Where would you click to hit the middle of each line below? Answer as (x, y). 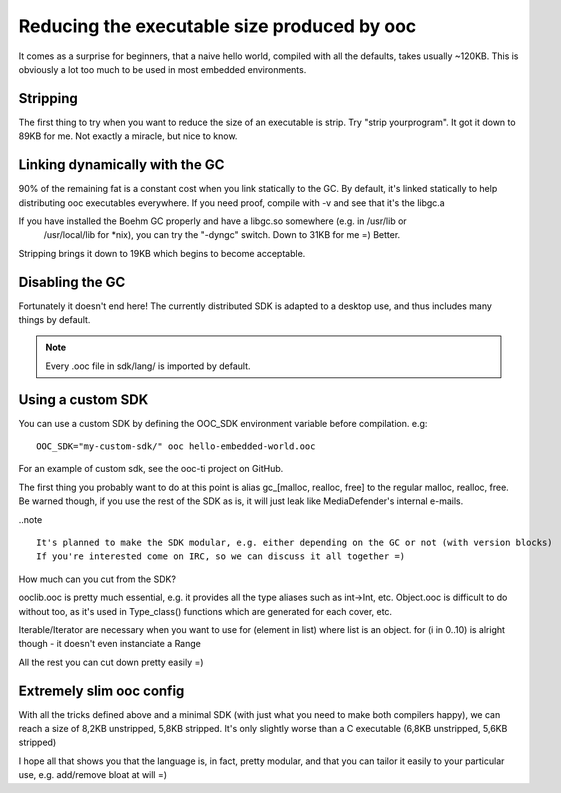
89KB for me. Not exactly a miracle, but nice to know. (128, 136)
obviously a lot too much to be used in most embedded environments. (162, 69)
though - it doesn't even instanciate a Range (110, 644)
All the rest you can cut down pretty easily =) (111, 662)
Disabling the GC (72, 281)
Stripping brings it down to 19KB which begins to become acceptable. (162, 253)
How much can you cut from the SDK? (97, 579)
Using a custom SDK (83, 399)
